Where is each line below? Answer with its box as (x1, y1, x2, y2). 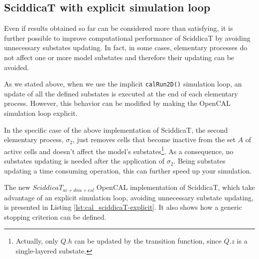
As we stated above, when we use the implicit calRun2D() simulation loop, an (4, 79, 242, 89)
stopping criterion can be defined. (4, 211, 107, 222)
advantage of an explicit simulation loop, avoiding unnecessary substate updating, (4, 192, 254, 202)
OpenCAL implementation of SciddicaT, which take (96, 182, 255, 192)
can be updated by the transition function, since (74, 236, 222, 246)
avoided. (4, 62, 29, 72)
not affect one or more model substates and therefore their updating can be (4, 52, 235, 62)
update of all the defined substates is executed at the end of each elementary (4, 88, 238, 98)
